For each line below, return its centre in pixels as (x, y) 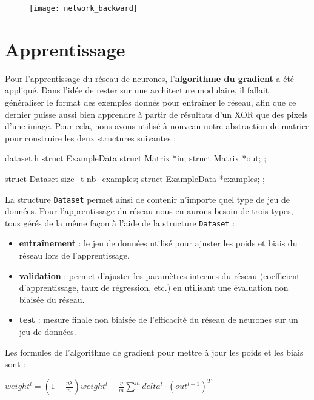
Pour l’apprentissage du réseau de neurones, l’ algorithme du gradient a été (150, 78)
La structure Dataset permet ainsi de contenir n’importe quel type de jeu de (147, 199)
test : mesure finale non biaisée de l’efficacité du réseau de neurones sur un (159, 320)
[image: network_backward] (83, 8)
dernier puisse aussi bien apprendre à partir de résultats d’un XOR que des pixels (156, 114)
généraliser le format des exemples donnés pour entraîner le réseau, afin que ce (151, 102)
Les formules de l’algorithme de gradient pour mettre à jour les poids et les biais (154, 352)
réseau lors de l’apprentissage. (74, 255)
